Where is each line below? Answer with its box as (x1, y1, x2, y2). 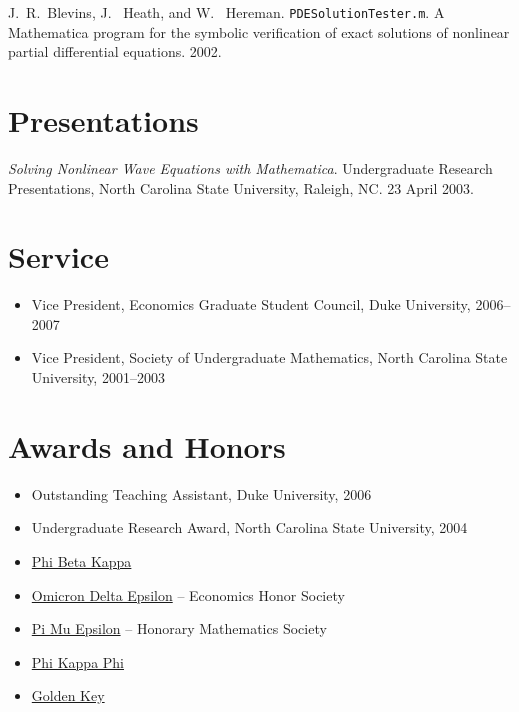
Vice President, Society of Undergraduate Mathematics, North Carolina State (31, 347, 508, 368)
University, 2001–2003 (31, 367, 165, 388)
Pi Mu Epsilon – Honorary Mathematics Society (31, 618, 327, 639)
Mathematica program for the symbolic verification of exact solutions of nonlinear (8, 21, 510, 42)
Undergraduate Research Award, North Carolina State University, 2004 (31, 517, 468, 538)
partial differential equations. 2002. (8, 41, 222, 62)
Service (8, 236, 109, 277)
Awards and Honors (8, 425, 286, 466)
